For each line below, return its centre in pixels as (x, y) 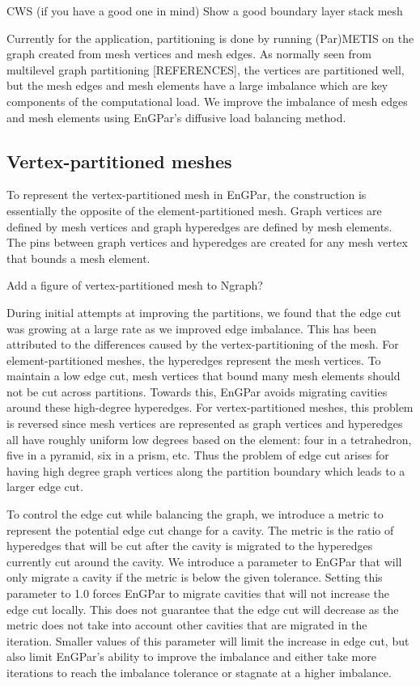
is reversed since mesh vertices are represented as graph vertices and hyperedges (205, 423)
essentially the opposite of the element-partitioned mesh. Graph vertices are (194, 210)
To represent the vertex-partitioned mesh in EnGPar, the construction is (187, 195)
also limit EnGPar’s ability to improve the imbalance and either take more (191, 656)
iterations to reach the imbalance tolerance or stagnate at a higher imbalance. (199, 672)
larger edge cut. (45, 487)
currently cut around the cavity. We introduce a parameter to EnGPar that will (204, 561)
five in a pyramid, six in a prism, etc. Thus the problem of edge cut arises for (198, 455)
